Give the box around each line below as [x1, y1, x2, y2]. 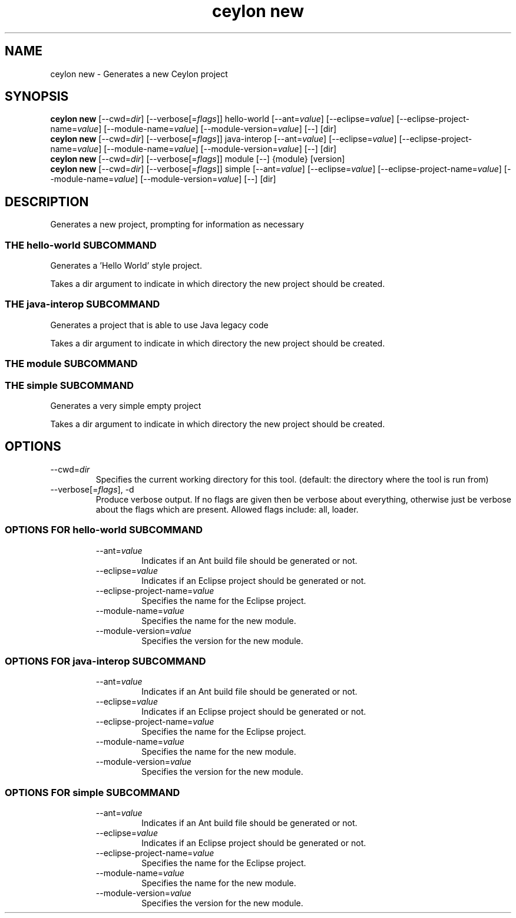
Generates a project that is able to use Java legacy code [50, 319, 269, 330]
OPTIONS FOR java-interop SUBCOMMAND [5, 655, 206, 667]
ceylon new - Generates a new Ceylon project [50, 68, 228, 79]
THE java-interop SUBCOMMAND [5, 298, 160, 311]
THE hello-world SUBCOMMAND [5, 239, 157, 251]
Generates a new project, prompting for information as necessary [50, 219, 304, 230]
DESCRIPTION [5, 194, 89, 209]
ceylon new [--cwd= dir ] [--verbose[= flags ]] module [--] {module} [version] [50, 154, 345, 164]
